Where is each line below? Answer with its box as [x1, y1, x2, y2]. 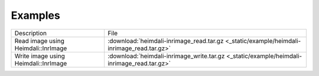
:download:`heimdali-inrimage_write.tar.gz [107, 52, 225, 60]
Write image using [14, 52, 65, 60]
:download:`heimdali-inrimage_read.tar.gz [107, 37, 224, 45]
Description [14, 29, 47, 37]
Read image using [14, 37, 65, 45]
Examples [11, 9, 60, 22]
